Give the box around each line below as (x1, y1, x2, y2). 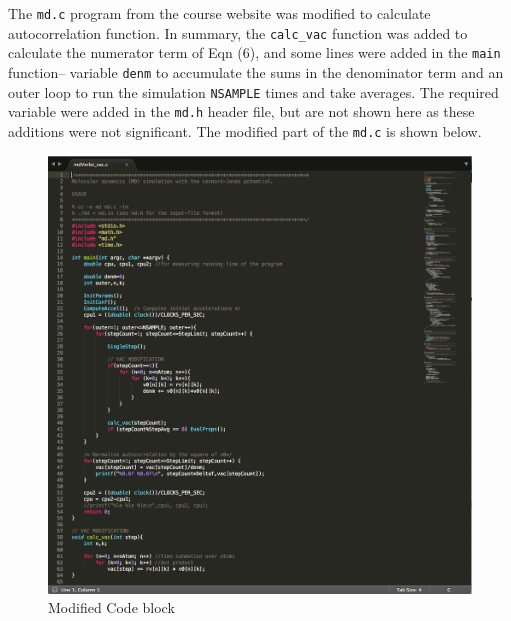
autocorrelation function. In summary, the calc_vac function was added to (8, 22, 468, 43)
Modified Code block (48, 597, 175, 618)
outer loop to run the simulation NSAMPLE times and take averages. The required (8, 81, 499, 102)
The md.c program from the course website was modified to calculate (8, 3, 431, 23)
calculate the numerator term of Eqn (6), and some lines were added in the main (8, 42, 501, 63)
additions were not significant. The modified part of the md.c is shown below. (8, 120, 482, 141)
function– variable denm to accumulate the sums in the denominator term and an (8, 61, 504, 82)
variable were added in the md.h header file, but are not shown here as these (8, 101, 475, 122)
